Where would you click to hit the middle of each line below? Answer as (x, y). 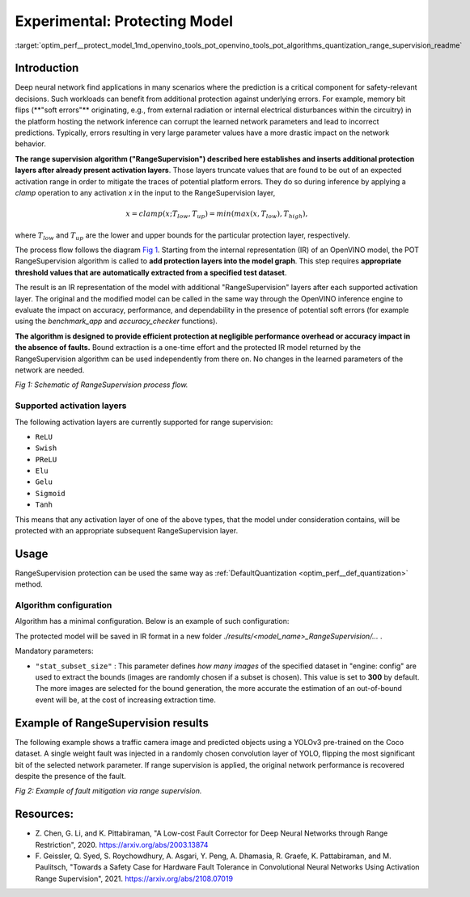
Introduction (47, 68)
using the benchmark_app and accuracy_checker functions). (116, 321)
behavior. (30, 144)
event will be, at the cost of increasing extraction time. (125, 700)
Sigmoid (51, 493)
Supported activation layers (71, 406)
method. (29, 584)
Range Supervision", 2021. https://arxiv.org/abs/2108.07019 (134, 878)
